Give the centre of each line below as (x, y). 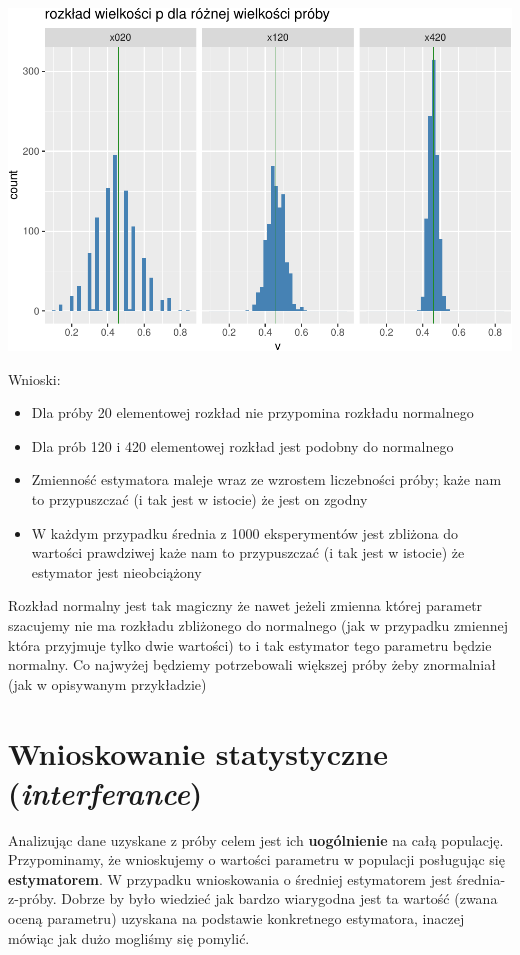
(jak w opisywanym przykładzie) (107, 683)
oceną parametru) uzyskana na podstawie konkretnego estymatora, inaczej (236, 918)
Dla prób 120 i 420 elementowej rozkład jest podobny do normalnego (242, 445)
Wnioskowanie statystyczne (198, 752)
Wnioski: (34, 378)
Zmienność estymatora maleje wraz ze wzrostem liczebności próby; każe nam (266, 479)
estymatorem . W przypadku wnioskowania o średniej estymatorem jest (230, 878)
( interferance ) (105, 792)
